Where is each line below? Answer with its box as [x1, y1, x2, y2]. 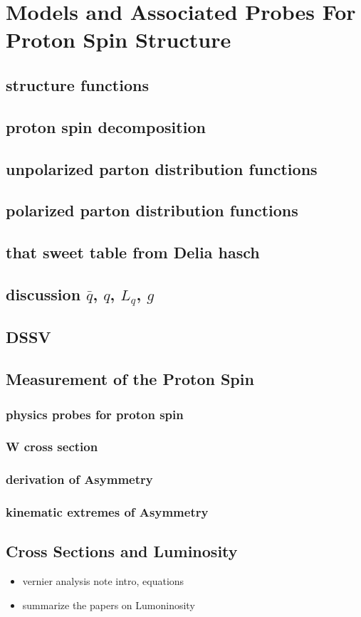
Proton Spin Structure [6, 25, 231, 54]
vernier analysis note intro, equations [22, 574, 184, 589]
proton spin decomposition [6, 115, 206, 137]
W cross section [6, 438, 98, 455]
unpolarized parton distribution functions [6, 157, 318, 179]
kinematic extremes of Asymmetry [6, 503, 209, 521]
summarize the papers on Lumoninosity [22, 597, 195, 612]
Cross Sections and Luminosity [6, 540, 238, 562]
